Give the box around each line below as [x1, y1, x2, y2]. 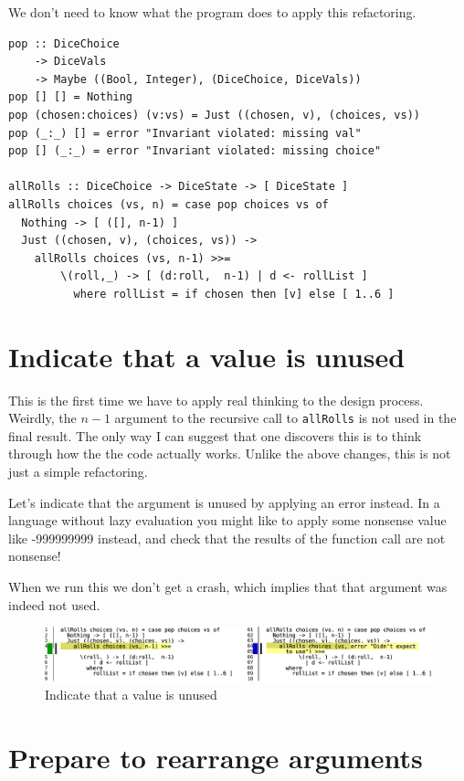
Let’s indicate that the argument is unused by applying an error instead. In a [8, 492, 440, 512]
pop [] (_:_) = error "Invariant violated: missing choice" [8, 144, 382, 158]
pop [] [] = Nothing [8, 90, 133, 104]
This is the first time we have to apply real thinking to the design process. [8, 390, 424, 409]
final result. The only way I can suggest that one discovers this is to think [8, 426, 422, 445]
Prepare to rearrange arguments [8, 739, 423, 776]
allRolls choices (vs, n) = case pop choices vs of [8, 197, 329, 211]
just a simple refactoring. [8, 462, 148, 481]
